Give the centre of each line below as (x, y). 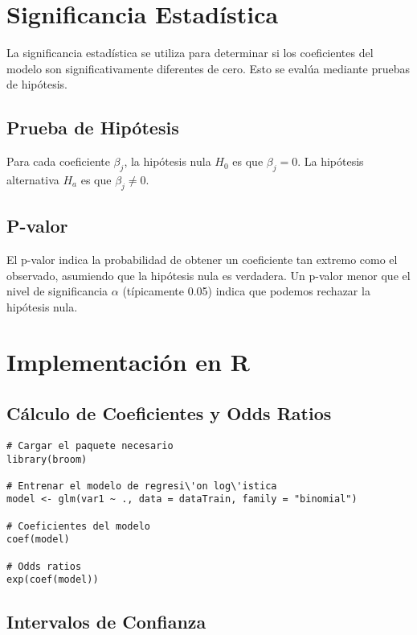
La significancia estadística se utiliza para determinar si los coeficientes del (190, 53)
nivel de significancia (57, 291)
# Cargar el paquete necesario (90, 445)
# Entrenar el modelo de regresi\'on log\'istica (142, 486)
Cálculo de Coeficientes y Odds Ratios (169, 413)
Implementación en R (128, 362)
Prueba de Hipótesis (93, 128)
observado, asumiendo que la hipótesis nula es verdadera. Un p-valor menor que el (208, 275)
